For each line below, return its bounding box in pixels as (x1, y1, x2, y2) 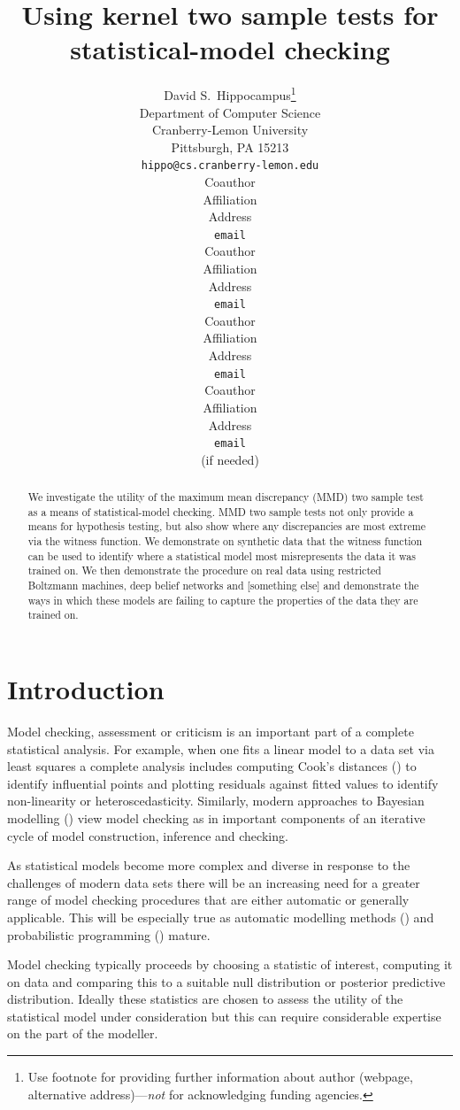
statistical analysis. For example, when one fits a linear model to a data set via (7, 739, 434, 758)
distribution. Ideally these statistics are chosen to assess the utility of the (7, 990, 403, 1008)
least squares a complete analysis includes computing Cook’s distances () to (7, 757, 417, 775)
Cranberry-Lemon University (151, 120, 309, 139)
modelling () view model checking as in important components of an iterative (7, 808, 425, 827)
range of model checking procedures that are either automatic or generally (7, 890, 410, 909)
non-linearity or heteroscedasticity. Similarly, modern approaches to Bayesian (7, 791, 425, 810)
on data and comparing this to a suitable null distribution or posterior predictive (7, 972, 446, 991)
